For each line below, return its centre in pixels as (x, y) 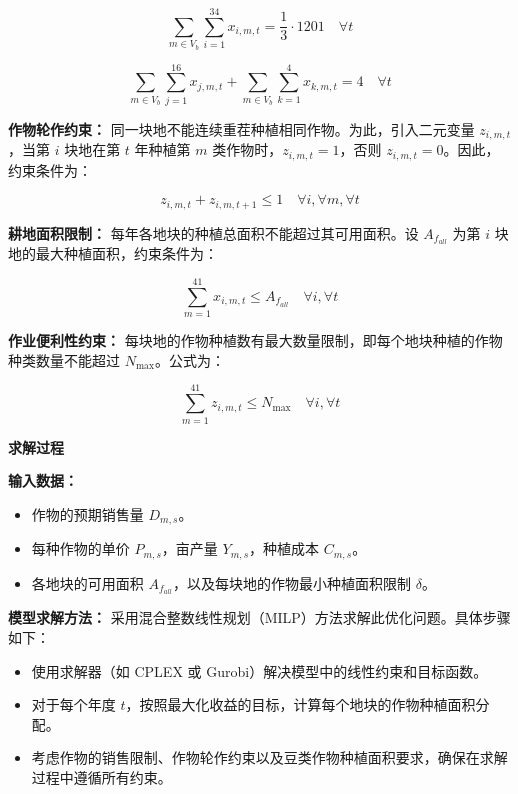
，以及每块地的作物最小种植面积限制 (292, 582)
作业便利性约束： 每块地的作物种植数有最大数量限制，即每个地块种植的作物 (255, 340)
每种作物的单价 (80, 548)
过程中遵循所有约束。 (101, 777)
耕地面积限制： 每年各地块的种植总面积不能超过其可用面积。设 (213, 232)
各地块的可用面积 (87, 582)
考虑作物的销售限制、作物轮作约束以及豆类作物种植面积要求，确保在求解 (269, 757)
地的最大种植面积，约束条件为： (113, 253)
